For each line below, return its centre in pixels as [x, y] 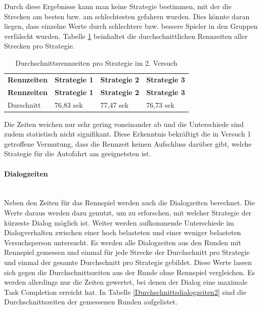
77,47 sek [115, 104]
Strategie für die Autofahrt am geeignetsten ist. [78, 153]
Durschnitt [24, 104]
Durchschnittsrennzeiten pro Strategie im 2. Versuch [96, 62]
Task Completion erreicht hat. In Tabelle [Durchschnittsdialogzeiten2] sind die [125, 292]
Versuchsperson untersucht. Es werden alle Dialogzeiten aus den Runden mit [123, 242]
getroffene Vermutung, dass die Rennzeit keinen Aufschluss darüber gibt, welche [128, 143]
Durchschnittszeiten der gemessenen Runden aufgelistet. [91, 302]
